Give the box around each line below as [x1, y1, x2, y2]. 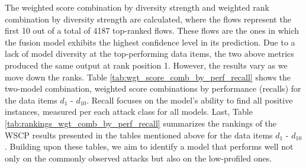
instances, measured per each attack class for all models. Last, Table [5, 105, 253, 118]
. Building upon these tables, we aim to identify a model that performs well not [5, 140, 294, 153]
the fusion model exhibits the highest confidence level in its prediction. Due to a [5, 35, 295, 48]
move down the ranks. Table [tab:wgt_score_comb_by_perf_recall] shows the [5, 70, 291, 83]
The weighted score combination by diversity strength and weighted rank [5, 1, 269, 13]
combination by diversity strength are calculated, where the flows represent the [5, 12, 291, 25]
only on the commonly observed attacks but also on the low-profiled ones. [5, 151, 272, 164]
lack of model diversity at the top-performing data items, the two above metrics [5, 47, 294, 60]
